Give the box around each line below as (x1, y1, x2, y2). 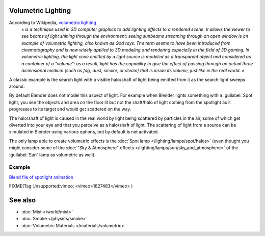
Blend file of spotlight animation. (9, 174, 75, 180)
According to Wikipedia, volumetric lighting (9, 20, 97, 26)
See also (9, 196, 36, 204)
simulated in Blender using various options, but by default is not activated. (9, 129, 159, 135)
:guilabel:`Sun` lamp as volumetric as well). (9, 152, 96, 157)
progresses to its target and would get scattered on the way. (9, 106, 131, 112)
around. (9, 83, 25, 89)
